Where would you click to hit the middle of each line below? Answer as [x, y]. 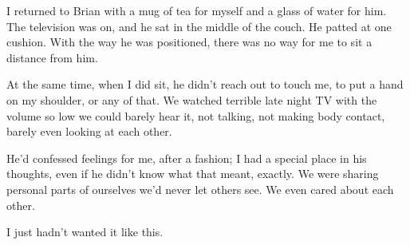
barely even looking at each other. [89, 131]
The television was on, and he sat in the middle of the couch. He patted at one [199, 26]
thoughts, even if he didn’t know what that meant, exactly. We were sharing [193, 174]
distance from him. [52, 57]
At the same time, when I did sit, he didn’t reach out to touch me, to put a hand [205, 84]
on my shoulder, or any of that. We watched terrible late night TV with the [192, 99]
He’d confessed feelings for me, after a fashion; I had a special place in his [187, 158]
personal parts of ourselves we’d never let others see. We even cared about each [200, 189]
